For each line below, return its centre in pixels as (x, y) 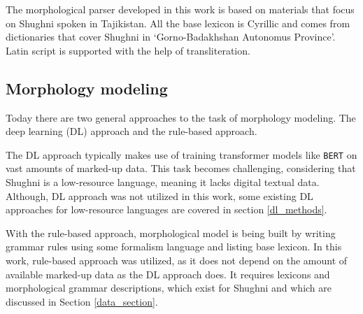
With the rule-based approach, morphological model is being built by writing (171, 233)
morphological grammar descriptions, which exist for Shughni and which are (169, 288)
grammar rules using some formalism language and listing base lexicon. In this (174, 247)
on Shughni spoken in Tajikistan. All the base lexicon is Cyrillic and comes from (178, 23)
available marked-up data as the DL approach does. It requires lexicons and (168, 274)
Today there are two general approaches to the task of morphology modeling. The (181, 117)
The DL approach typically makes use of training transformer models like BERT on (181, 154)
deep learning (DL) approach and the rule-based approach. (131, 131)
